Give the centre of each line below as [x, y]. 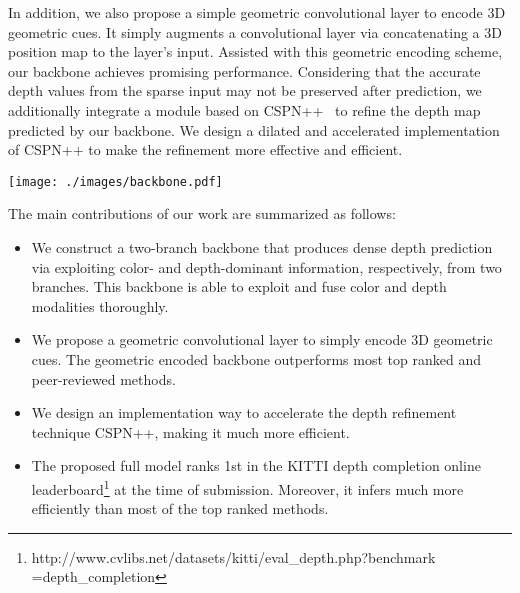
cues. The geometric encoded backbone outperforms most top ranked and [256, 358]
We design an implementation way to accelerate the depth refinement [244, 412]
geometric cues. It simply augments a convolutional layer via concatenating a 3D [255, 31]
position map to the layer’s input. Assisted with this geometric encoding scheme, [255, 51]
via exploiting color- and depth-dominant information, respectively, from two [266, 266]
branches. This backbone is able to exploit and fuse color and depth [239, 286]
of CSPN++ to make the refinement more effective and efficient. [205, 149]
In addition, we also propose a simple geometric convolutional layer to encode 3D [257, 12]
